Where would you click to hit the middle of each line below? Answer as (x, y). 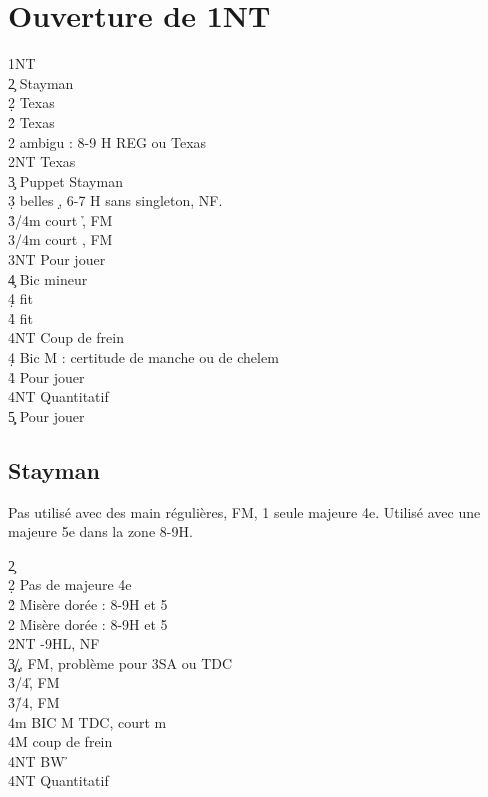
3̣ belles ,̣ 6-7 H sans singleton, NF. (115, 200)
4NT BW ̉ (39, 760)
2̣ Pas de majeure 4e (70, 584)
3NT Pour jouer (57, 259)
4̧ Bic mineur (48, 278)
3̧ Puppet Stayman (65, 180)
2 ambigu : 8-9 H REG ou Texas (107, 141)
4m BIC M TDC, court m (87, 721)
